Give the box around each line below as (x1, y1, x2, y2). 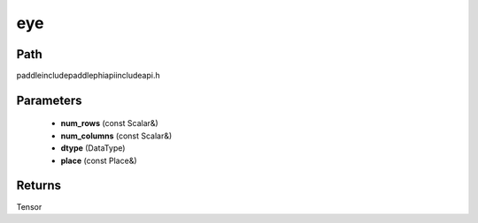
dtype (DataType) (60, 143, 126, 153)
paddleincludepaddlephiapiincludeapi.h (16, 71, 160, 81)
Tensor (16, 201, 42, 212)
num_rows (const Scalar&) (60, 118, 158, 129)
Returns (16, 178, 62, 193)
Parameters (16, 93, 82, 108)
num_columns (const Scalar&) (60, 130, 173, 141)
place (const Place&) (60, 155, 137, 166)
